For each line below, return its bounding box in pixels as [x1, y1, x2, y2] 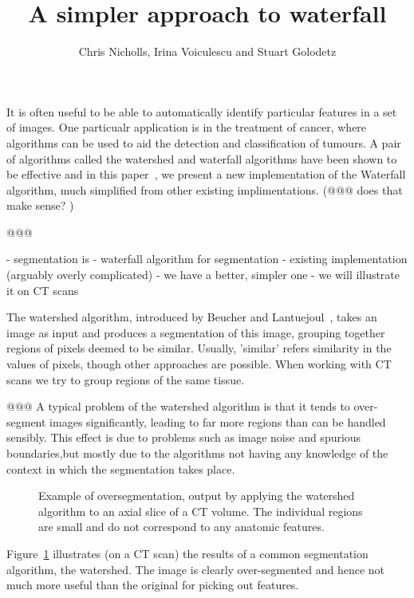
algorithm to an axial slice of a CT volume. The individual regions [38, 502, 363, 519]
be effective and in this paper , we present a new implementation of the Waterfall [6, 166, 406, 183]
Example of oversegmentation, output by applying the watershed [38, 487, 355, 504]
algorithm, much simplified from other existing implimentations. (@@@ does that [6, 181, 403, 198]
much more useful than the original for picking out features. [6, 576, 299, 593]
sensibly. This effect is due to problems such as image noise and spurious [6, 429, 361, 446]
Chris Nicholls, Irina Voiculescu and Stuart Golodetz [78, 43, 337, 60]
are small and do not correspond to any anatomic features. [38, 518, 325, 535]
